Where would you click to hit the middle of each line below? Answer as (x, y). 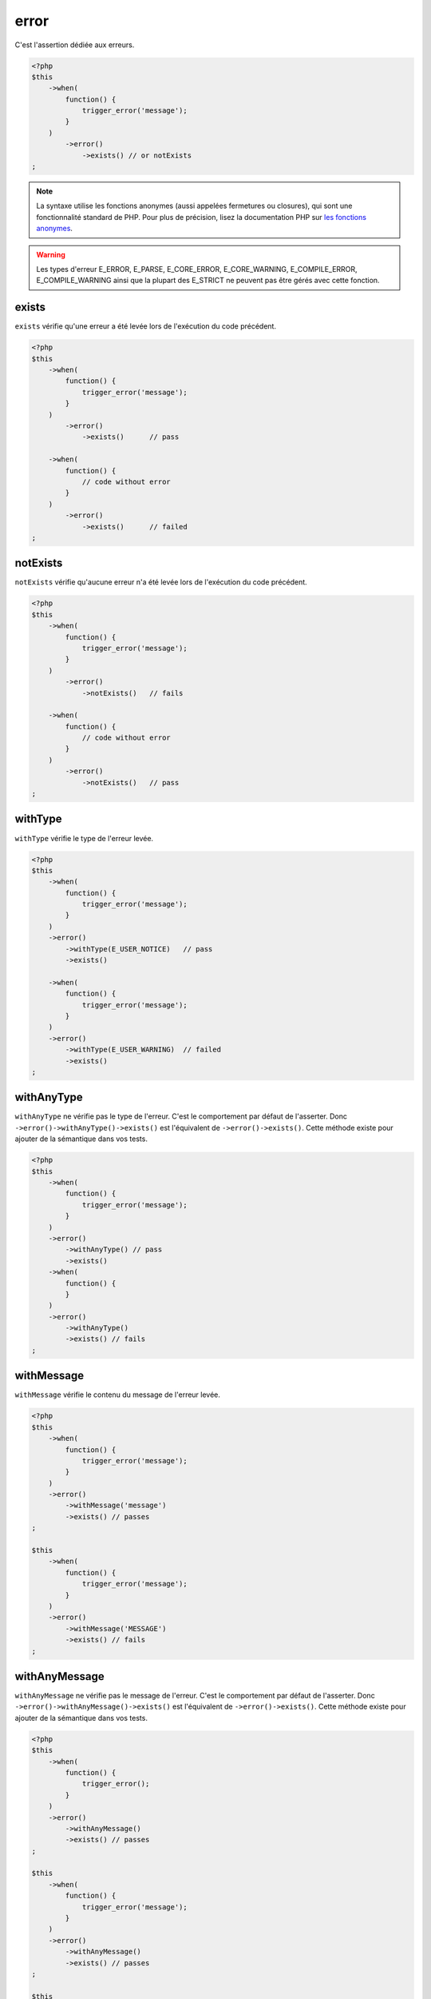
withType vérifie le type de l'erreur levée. (84, 838)
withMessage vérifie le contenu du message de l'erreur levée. (118, 1395)
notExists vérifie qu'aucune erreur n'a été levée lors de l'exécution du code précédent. (161, 582)
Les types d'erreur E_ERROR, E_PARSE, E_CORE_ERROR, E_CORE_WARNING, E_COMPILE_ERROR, (197, 269)
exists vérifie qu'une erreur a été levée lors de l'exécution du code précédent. (146, 326)
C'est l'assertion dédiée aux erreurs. (75, 45)
